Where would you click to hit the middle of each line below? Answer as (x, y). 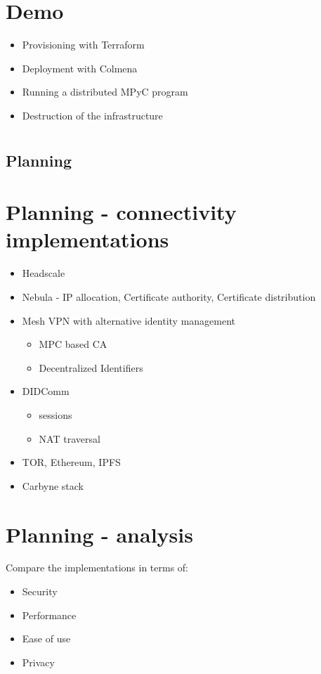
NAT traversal (70, 438)
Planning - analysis (99, 534)
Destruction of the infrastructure (92, 115)
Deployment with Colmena (80, 68)
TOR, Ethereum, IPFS (71, 462)
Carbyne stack (53, 485)
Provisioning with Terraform (83, 45)
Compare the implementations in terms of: (97, 568)
